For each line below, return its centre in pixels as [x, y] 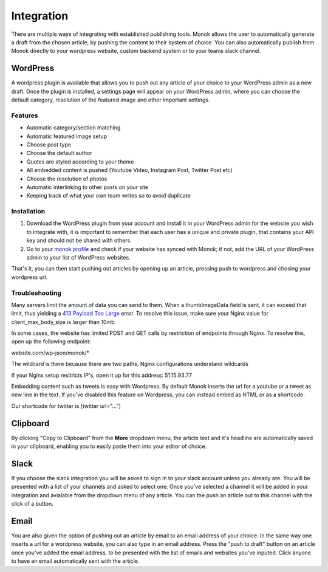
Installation [28, 212]
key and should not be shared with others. [79, 241]
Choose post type [49, 144]
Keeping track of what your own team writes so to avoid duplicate [109, 196]
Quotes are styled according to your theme [80, 162]
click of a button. [32, 504]
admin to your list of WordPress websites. [78, 257]
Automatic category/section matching [73, 128]
